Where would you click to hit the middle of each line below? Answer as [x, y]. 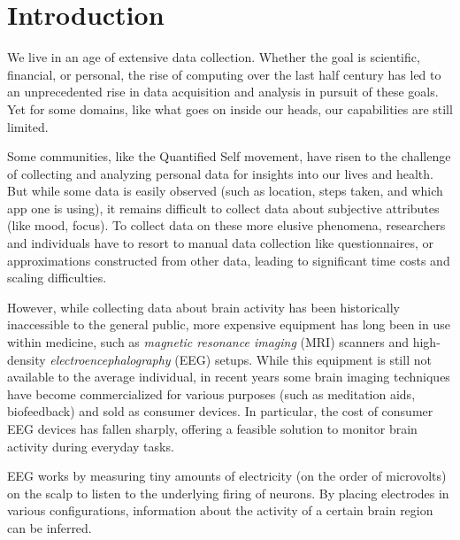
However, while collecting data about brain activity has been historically [204, 307]
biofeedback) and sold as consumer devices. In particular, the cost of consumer [220, 411]
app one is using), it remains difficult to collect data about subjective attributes [223, 208]
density [27, 359]
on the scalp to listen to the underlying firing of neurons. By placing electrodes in [228, 493]
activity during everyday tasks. [91, 446]
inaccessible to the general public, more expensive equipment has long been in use [229, 324]
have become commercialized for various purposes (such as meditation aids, [211, 393]
